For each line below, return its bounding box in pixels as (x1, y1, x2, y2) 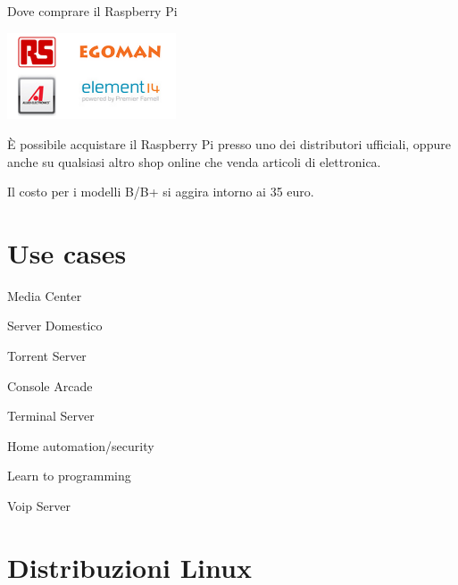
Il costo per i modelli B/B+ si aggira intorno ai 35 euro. (7, 182, 314, 201)
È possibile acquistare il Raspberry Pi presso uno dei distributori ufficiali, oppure (7, 134, 451, 153)
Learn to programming (7, 466, 131, 485)
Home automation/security (7, 436, 154, 455)
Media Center (7, 286, 82, 305)
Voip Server (7, 497, 71, 515)
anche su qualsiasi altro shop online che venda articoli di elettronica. (7, 152, 381, 171)
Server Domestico (7, 316, 103, 335)
